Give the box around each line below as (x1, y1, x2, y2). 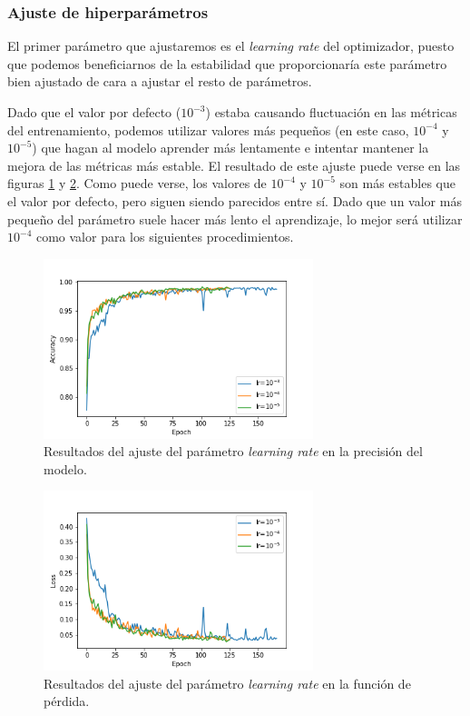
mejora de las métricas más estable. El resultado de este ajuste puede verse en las (7, 155, 461, 174)
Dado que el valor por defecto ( (7, 103, 181, 121)
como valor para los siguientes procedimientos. (35, 227, 294, 246)
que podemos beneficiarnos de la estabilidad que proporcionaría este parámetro (7, 54, 447, 73)
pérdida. (44, 691, 90, 711)
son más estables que (339, 174, 455, 193)
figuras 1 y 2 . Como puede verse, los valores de (7, 174, 267, 193)
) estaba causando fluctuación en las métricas (205, 103, 457, 121)
